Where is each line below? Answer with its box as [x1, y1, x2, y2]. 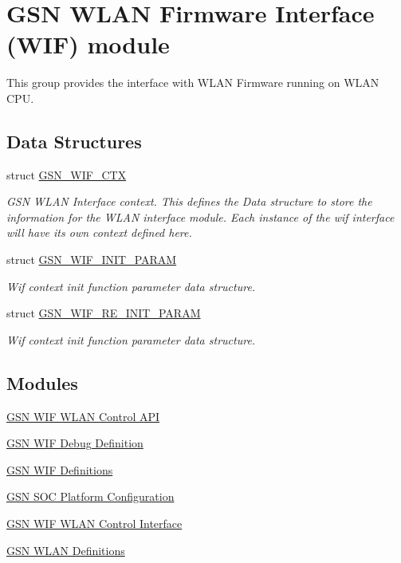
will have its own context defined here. [6, 224, 192, 241]
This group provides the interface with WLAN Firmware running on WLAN [6, 74, 379, 91]
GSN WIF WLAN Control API [6, 407, 160, 424]
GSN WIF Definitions [6, 461, 113, 478]
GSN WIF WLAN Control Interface [6, 515, 183, 532]
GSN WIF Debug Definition [6, 435, 143, 451]
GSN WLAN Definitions [6, 541, 125, 558]
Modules [6, 370, 78, 395]
